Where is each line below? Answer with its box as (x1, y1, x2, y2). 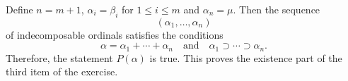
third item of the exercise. (6, 64, 118, 79)
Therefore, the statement (6, 50, 113, 65)
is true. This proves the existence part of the (149, 50, 342, 65)
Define (6, 2, 33, 16)
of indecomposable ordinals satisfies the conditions (6, 27, 224, 42)
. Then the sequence (233, 2, 320, 16)
